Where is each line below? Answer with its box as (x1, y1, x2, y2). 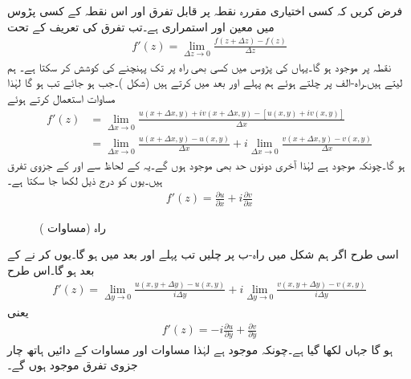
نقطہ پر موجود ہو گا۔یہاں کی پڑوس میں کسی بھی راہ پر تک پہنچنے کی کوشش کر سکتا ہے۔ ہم (7, 58, 392, 75)
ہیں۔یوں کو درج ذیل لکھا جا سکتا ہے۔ (7, 172, 163, 189)
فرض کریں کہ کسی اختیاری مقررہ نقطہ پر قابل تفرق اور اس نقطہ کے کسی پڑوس (7, 2, 403, 18)
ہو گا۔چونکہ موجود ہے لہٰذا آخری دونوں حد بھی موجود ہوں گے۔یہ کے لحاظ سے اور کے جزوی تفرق (7, 156, 405, 173)
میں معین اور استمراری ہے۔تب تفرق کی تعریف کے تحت (7, 18, 275, 35)
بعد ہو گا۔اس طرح (7, 261, 95, 278)
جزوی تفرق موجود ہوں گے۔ (7, 357, 138, 373)
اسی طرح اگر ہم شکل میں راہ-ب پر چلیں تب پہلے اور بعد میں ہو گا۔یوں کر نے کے (7, 246, 399, 263)
